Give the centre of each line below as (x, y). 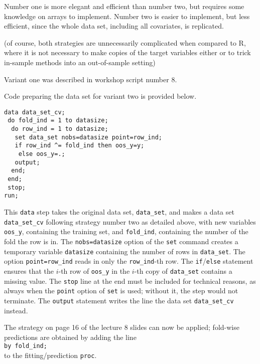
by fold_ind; (26, 346)
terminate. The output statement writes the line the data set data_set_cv (119, 300)
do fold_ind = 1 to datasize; (58, 121)
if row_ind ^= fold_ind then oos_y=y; (80, 146)
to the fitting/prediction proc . (50, 355)
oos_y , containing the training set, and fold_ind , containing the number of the (126, 231)
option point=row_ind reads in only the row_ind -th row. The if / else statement (129, 261)
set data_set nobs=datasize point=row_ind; (88, 137)
